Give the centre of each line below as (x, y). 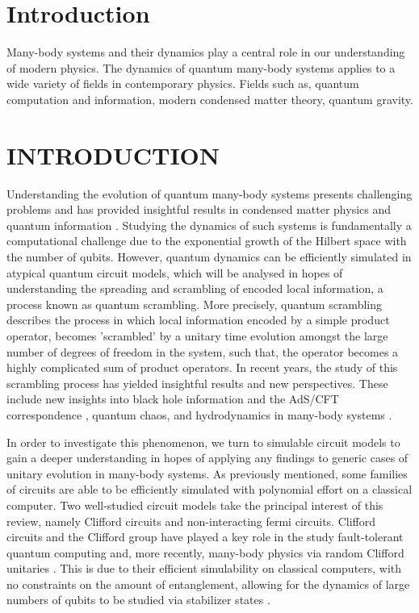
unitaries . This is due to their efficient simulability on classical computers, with (204, 568)
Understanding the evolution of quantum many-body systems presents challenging (209, 193)
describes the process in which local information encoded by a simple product (198, 320)
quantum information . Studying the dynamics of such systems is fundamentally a (209, 225)
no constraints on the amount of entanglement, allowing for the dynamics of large (208, 584)
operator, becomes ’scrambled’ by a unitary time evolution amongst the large (197, 335)
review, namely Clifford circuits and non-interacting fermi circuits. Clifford (191, 521)
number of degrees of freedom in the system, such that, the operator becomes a (203, 351)
